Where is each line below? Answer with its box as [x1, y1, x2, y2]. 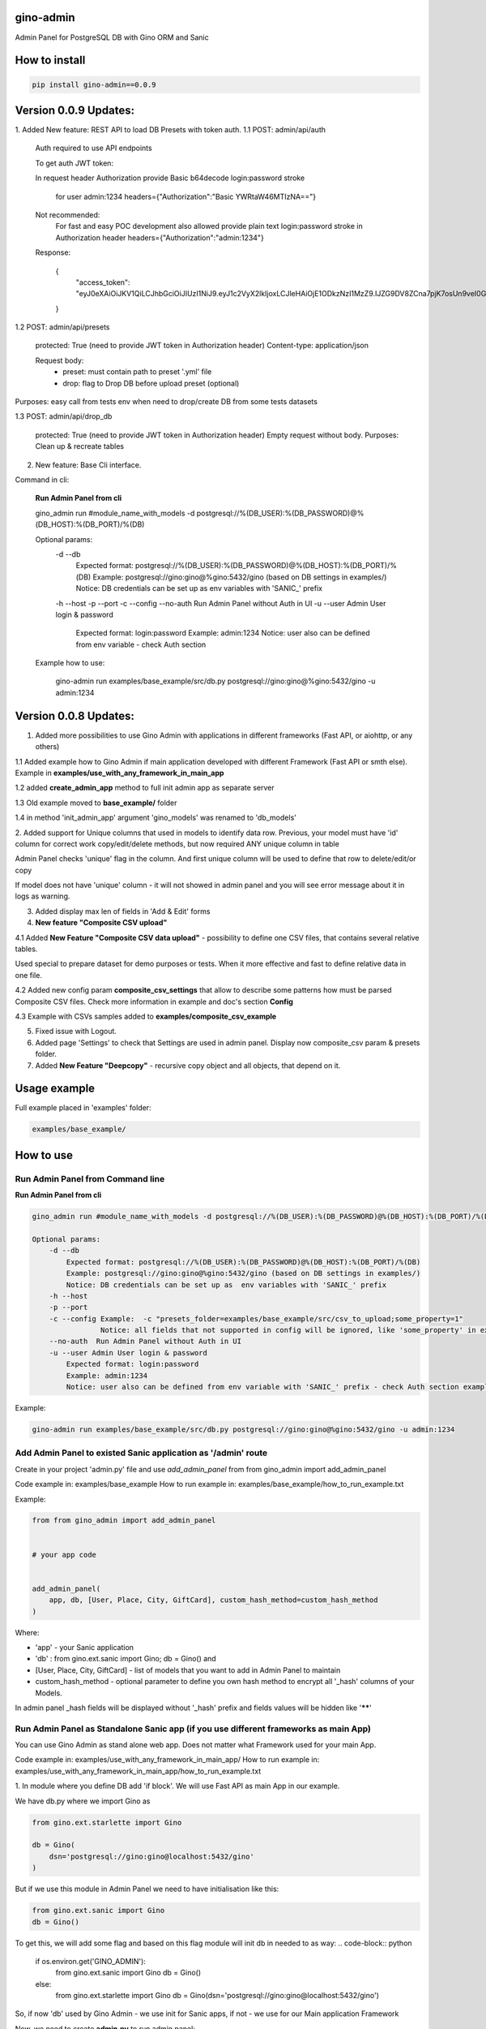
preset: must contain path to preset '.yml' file [62, 367, 212, 377]
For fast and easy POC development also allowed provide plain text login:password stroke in [55, 222, 364, 231]
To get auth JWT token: [35, 158, 113, 168]
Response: [35, 248, 71, 257]
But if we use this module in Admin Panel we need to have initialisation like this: [15, 1884, 279, 1894]
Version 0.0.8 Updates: [15, 709, 135, 722]
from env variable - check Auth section [75, 640, 207, 649]
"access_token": [75, 277, 130, 287]
